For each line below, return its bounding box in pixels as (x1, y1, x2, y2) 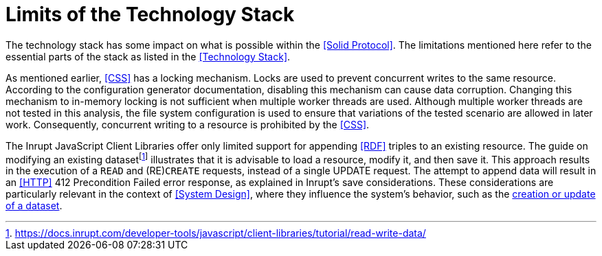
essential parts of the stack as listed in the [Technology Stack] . (5, 50, 291, 62)
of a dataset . (5, 200, 63, 212)
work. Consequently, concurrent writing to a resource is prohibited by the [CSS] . (5, 118, 370, 130)
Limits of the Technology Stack (5, 3, 295, 26)
